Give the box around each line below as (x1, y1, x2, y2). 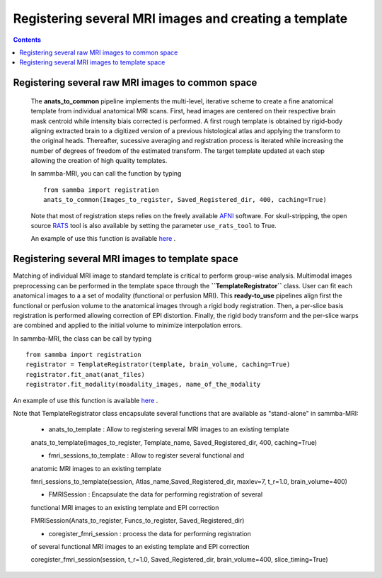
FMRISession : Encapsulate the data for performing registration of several (48, 490, 263, 499)
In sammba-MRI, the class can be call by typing (13, 334, 152, 343)
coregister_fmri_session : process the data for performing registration (48, 529, 251, 538)
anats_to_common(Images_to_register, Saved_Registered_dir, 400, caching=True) (43, 195, 327, 204)
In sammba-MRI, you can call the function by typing (30, 169, 182, 178)
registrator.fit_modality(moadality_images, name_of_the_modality (25, 380, 261, 389)
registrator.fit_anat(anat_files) (25, 370, 145, 378)
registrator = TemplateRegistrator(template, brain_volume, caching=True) (25, 361, 291, 368)
